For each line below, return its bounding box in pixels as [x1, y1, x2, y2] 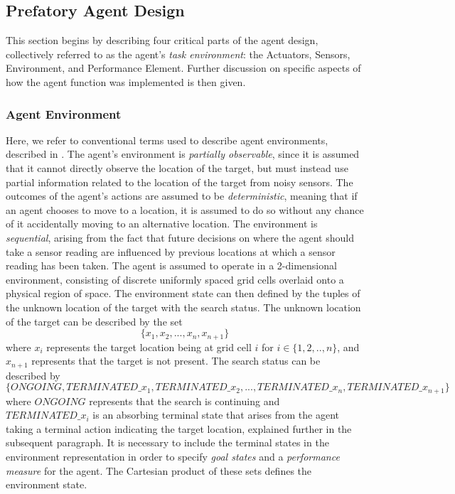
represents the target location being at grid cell [46, 339, 252, 354]
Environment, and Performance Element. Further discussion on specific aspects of [6, 60, 361, 75]
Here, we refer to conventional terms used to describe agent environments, [6, 132, 328, 147]
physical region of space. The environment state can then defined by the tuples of [6, 286, 360, 301]
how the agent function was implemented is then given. [6, 74, 246, 89]
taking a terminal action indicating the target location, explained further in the [6, 421, 352, 436]
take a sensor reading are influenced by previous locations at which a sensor [6, 244, 336, 259]
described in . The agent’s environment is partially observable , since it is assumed [6, 146, 360, 161]
